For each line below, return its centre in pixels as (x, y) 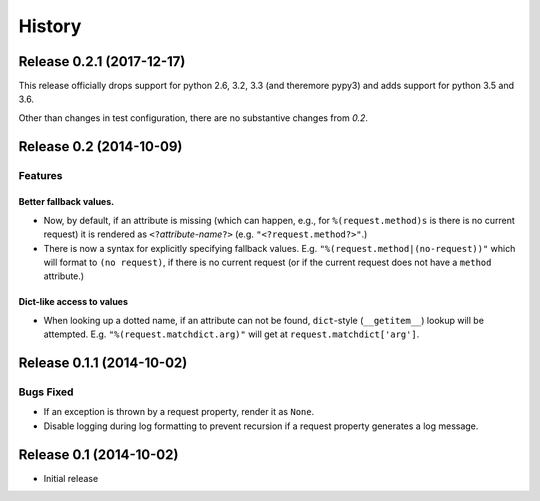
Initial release (71, 478)
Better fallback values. (66, 202)
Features (40, 175)
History (50, 26)
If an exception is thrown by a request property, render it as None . (179, 412)
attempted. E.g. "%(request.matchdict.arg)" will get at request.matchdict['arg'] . (231, 334)
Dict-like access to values (73, 302)
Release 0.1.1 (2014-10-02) (103, 362)
